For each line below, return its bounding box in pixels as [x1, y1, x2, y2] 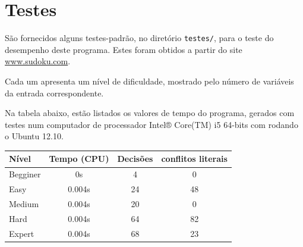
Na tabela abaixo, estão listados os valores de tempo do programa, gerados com [5, 107, 295, 119]
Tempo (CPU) [49, 152, 109, 165]
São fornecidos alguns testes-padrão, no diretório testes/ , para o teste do [5, 32, 274, 44]
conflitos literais [161, 152, 228, 165]
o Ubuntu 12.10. [5, 130, 64, 142]
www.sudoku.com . [5, 55, 71, 67]
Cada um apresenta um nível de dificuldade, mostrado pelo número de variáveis [5, 74, 294, 87]
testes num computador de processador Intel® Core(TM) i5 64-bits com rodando [5, 118, 298, 130]
